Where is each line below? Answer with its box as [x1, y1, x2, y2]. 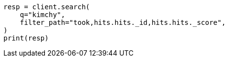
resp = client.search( [3, 3, 90, 11]
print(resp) [3, 34, 49, 42]
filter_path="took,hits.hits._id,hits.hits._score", [20, 19, 226, 26]
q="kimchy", [20, 11, 65, 19]
